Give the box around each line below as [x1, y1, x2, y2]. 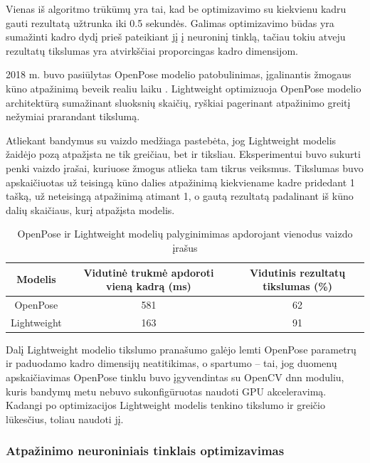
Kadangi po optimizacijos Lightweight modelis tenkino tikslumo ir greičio [6, 398, 325, 413]
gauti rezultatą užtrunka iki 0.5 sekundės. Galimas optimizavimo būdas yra [6, 15, 334, 30]
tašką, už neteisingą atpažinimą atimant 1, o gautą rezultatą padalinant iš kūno [6, 188, 354, 203]
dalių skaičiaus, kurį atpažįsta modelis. [6, 202, 175, 217]
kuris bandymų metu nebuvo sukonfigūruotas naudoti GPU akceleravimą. [6, 383, 327, 398]
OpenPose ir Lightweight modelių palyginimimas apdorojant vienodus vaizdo [17, 226, 353, 241]
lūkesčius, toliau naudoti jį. [6, 411, 124, 426]
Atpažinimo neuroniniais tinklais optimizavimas [6, 442, 285, 459]
